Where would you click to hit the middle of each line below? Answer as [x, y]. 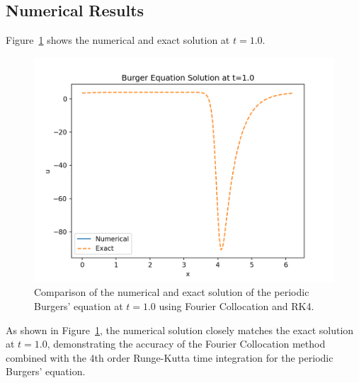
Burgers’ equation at [79, 305]
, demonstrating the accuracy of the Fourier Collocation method [186, 344]
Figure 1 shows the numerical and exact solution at [118, 40]
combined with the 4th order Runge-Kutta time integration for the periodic [170, 357]
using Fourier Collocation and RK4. [237, 305]
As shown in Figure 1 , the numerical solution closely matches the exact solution [180, 330]
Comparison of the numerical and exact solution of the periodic [172, 292]
